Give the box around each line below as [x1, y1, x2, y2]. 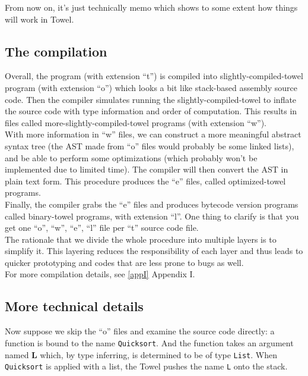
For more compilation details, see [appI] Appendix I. [5, 268, 195, 280]
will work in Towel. [5, 12, 74, 25]
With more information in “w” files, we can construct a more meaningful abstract [5, 128, 301, 140]
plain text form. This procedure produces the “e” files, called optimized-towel [5, 174, 286, 187]
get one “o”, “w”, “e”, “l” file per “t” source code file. [5, 221, 199, 234]
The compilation [5, 42, 107, 60]
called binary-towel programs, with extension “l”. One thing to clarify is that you [5, 209, 299, 222]
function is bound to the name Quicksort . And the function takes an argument [5, 336, 294, 349]
